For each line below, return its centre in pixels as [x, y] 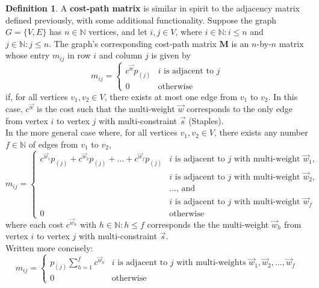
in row [79, 55]
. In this [283, 96]
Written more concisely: [49, 247]
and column [121, 55]
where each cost [35, 224]
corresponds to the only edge [240, 109]
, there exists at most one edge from [171, 96]
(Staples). [206, 120]
